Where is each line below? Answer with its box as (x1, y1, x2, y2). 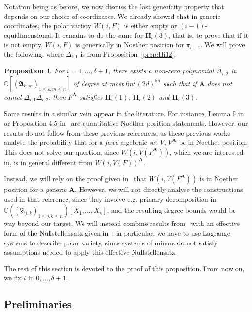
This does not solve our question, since (4, 146, 119, 156)
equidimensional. (4, 30, 53, 40)
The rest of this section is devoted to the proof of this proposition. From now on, (4, 263, 245, 273)
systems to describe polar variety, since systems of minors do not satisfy (4, 237, 218, 247)
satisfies (79, 91, 103, 102)
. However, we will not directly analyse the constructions (75, 184, 243, 194)
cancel (4, 91, 22, 102)
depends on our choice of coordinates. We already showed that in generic (4, 11, 220, 21)
